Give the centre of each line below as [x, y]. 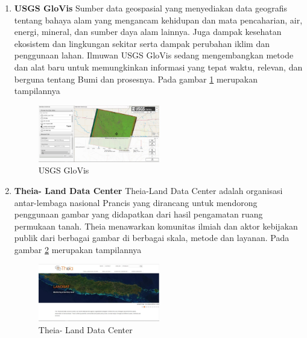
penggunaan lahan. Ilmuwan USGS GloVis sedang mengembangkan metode [154, 55]
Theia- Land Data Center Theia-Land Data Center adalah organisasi [148, 190]
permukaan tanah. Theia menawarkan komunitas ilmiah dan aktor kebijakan [156, 226]
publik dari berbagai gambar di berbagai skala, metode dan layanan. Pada [152, 238]
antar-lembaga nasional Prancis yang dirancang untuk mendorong [136, 202]
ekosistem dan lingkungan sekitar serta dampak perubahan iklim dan [142, 43]
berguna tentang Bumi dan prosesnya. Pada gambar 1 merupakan [136, 79]
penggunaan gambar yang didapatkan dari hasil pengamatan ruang [138, 214]
